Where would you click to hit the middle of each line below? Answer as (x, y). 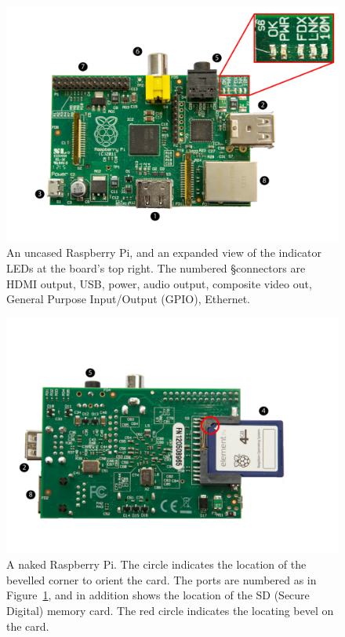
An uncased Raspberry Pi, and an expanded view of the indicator (164, 253)
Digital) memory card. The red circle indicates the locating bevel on (170, 610)
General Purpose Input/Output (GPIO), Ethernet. (128, 299)
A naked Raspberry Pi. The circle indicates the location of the (156, 564)
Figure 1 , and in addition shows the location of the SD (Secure (158, 595)
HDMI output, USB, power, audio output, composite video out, (159, 283)
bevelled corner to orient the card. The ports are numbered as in (162, 579)
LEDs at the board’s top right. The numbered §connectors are (156, 267)
